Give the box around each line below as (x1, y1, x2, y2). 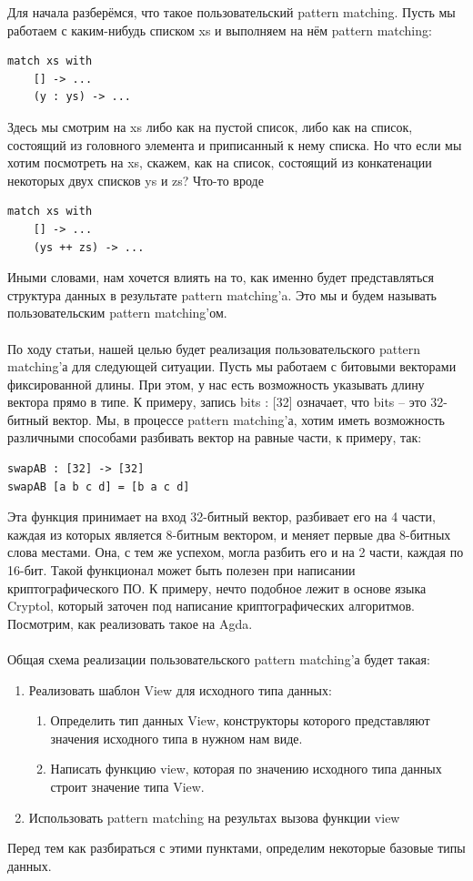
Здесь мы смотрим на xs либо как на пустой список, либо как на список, (7, 116, 413, 136)
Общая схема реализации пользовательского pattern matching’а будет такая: (7, 650, 430, 668)
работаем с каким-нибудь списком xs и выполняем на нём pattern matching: (7, 20, 432, 39)
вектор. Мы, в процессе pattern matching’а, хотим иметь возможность (52, 410, 445, 429)
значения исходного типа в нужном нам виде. (50, 728, 303, 747)
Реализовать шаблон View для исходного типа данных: (28, 680, 332, 699)
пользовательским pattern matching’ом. (7, 303, 227, 322)
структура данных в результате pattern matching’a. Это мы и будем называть (7, 285, 437, 304)
